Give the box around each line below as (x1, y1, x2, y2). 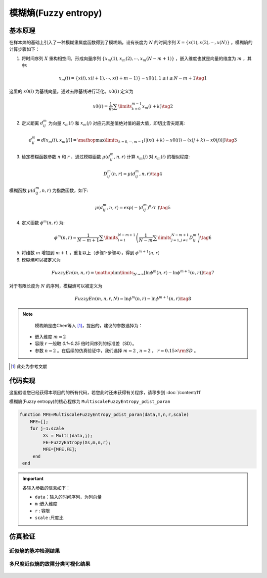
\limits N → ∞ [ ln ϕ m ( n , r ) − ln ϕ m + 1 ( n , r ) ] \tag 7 (120, 269, 215, 277)
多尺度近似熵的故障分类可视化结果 (9, 561, 90, 568)
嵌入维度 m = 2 (35, 334, 66, 340)
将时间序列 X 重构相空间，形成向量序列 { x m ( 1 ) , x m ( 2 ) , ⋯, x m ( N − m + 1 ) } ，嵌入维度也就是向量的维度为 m (21, 55, 242, 62)
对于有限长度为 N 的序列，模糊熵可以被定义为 (9, 283, 102, 289)
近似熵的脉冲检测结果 (9, 547, 60, 554)
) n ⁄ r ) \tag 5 (147, 204, 171, 210)
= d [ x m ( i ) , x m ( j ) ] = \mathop (36, 137, 96, 144)
